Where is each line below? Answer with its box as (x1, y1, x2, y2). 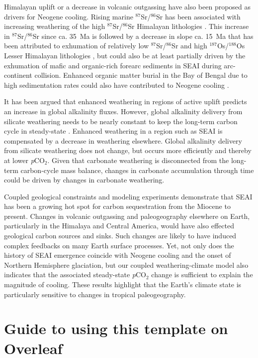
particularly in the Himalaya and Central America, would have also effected (4, 220, 234, 231)
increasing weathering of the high (4, 21, 105, 31)
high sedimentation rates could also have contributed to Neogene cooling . (4, 79, 229, 90)
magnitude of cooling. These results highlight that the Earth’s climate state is (4, 279, 242, 290)
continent (4, 70, 32, 80)
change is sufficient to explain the (151, 269, 253, 280)
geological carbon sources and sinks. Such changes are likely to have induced (4, 230, 237, 241)
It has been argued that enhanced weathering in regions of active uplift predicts (4, 96, 247, 107)
